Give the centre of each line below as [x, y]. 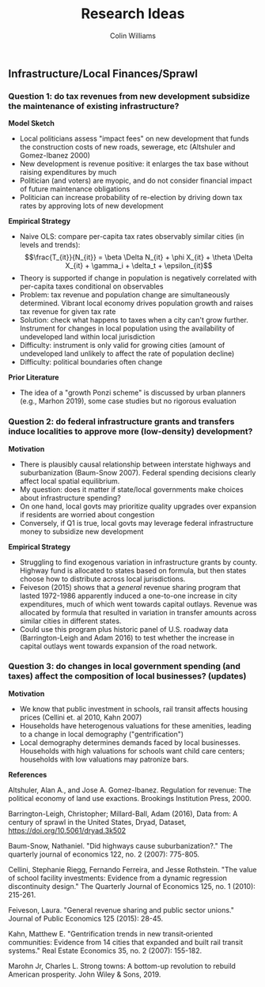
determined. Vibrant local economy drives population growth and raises [136, 303]
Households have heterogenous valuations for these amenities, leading [135, 725]
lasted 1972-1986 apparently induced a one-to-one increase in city [128, 596]
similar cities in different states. [70, 621]
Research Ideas [133, 14]
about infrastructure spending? [70, 497]
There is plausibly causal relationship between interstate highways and [135, 464]
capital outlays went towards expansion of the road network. [118, 646]
